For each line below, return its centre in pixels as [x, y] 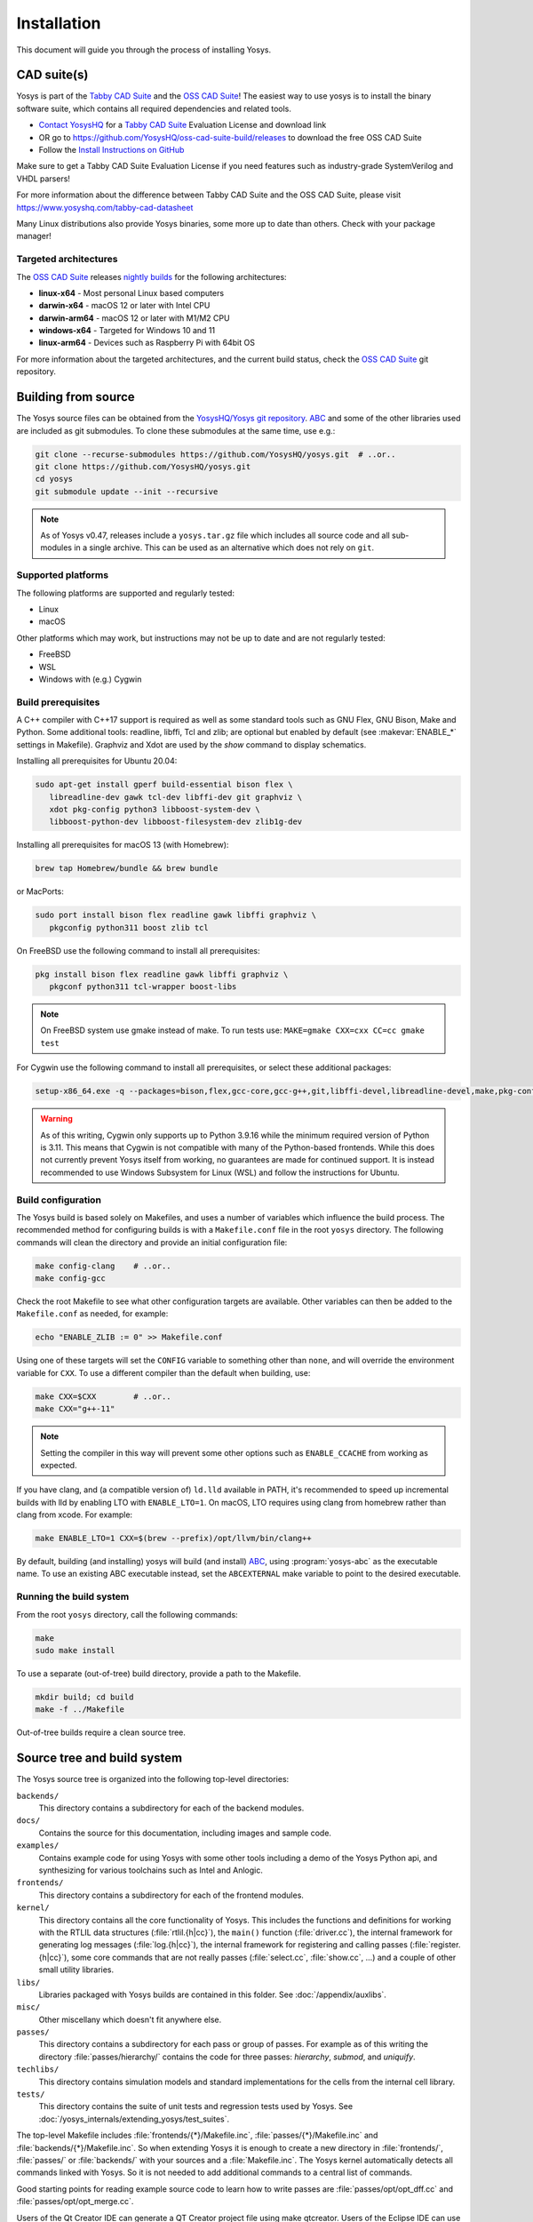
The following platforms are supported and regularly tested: [126, 593]
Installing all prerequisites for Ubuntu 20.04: [97, 761]
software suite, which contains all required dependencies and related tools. [154, 108]
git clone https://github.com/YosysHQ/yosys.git [143, 466]
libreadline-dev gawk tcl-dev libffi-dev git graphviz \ [176, 797]
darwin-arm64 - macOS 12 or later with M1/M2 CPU [134, 318]
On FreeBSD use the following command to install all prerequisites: [138, 950]
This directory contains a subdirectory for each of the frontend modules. [171, 1895]
